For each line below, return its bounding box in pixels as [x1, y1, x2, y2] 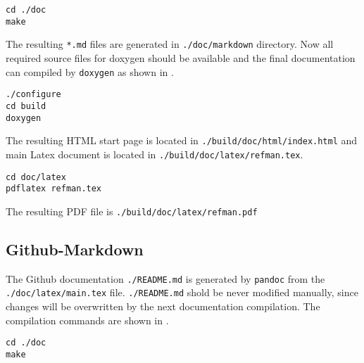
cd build [6, 101, 46, 111]
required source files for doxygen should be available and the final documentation [6, 50, 356, 65]
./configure [6, 89, 61, 100]
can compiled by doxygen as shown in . [6, 64, 174, 79]
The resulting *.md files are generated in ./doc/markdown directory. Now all [6, 37, 334, 51]
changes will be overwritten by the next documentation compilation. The [6, 298, 320, 313]
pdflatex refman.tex [6, 184, 102, 194]
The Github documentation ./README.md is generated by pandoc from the [6, 271, 325, 286]
